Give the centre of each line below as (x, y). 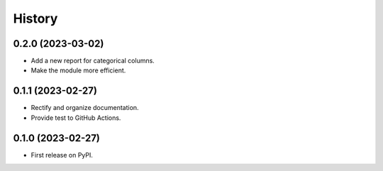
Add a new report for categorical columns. (93, 61)
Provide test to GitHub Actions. (76, 118)
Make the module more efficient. (78, 70)
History (35, 18)
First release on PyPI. (62, 155)
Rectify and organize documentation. (85, 108)
